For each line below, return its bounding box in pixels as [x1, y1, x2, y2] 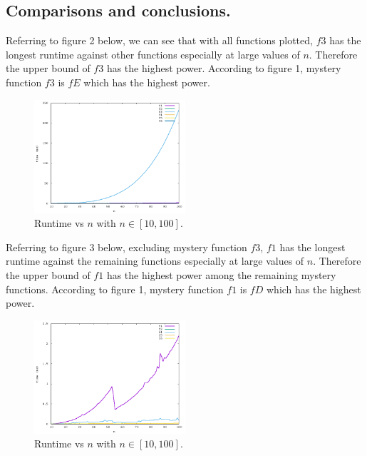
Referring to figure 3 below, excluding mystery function [6, 239, 247, 254]
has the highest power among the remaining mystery [106, 267, 336, 282]
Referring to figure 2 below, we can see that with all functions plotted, [6, 33, 313, 48]
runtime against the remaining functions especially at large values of [6, 253, 304, 268]
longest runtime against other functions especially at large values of [6, 46, 300, 61]
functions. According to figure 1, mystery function [6, 281, 224, 296]
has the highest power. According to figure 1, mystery [106, 61, 341, 76]
